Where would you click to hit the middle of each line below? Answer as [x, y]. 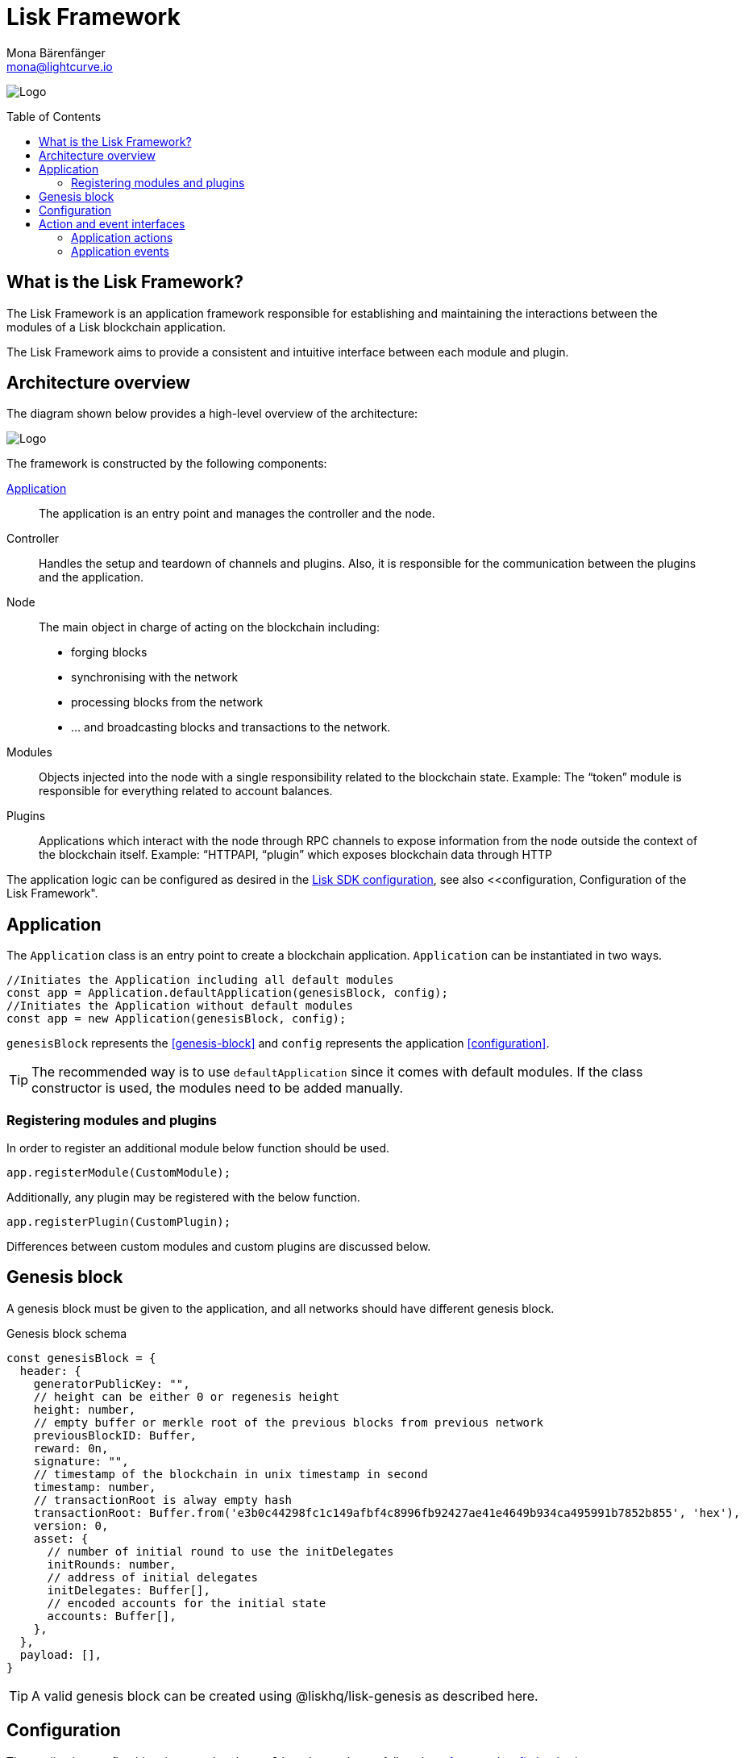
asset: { [61, 1538]
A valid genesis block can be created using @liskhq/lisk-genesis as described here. [285, 1696]
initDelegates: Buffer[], [129, 1590]
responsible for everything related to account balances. [186, 791]
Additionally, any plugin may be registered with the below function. [183, 1198]
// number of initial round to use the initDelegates [220, 1551]
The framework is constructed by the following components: [167, 464]
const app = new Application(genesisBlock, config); [177, 1019]
